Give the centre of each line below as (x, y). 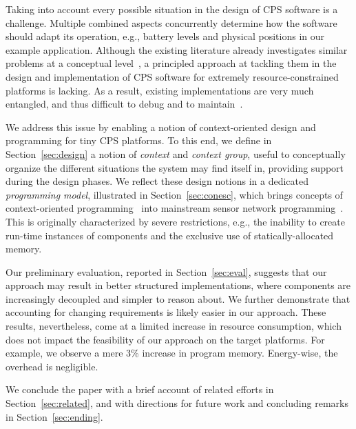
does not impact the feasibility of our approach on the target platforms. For (165, 339)
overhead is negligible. (52, 366)
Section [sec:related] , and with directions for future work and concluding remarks (177, 403)
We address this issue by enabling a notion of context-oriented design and (161, 127)
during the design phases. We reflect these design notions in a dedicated (157, 181)
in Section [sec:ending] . (54, 416)
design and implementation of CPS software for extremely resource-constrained (172, 76)
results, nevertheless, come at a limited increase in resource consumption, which (174, 326)
